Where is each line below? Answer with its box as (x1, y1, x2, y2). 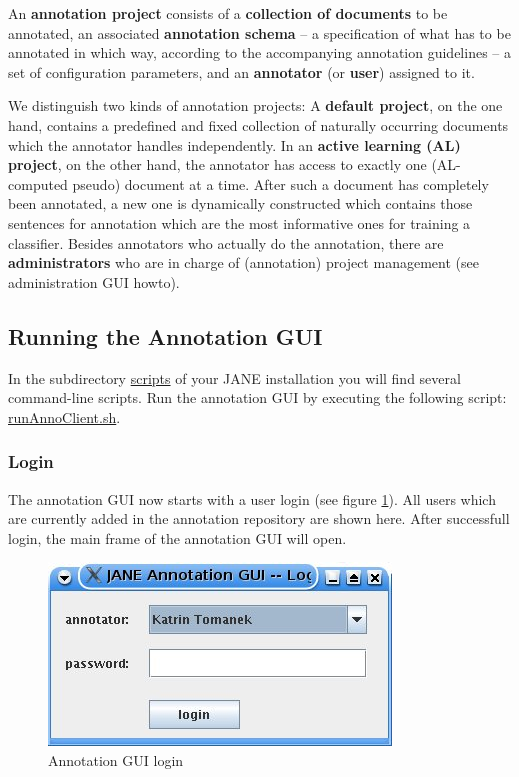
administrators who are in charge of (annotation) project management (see (8, 252, 479, 273)
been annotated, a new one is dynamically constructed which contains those (8, 193, 473, 214)
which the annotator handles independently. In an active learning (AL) (8, 134, 461, 155)
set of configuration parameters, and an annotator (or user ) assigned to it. (8, 61, 475, 82)
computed (8, 173, 68, 194)
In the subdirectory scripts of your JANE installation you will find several (8, 367, 461, 388)
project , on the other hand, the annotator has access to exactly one (8, 154, 427, 175)
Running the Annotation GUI (8, 320, 323, 351)
